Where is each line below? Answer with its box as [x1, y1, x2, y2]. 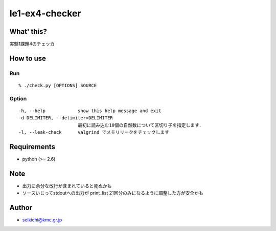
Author [9, 203, 33, 212]
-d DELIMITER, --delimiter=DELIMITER [18, 115, 113, 121]
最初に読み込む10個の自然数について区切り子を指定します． [77, 122, 204, 128]
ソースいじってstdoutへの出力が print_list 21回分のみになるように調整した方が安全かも [22, 190, 204, 196]
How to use [9, 54, 46, 62]
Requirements [9, 142, 56, 151]
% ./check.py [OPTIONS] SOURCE [18, 82, 97, 89]
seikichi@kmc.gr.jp [22, 217, 62, 223]
